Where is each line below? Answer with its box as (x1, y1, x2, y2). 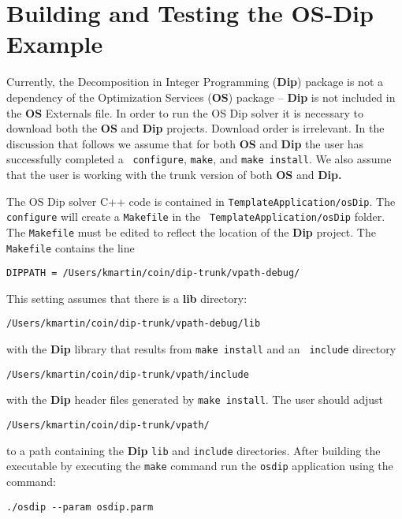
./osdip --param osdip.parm (6, 501, 154, 513)
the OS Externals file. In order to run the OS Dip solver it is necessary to (6, 104, 363, 121)
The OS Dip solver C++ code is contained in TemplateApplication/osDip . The (6, 192, 396, 209)
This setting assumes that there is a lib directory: (6, 289, 248, 306)
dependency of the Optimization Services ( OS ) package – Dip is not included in (6, 88, 396, 105)
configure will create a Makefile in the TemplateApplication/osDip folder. (6, 208, 385, 225)
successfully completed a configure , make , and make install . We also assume (6, 151, 392, 167)
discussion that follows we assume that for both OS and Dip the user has (6, 135, 364, 151)
